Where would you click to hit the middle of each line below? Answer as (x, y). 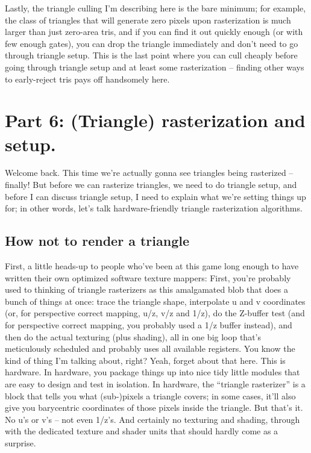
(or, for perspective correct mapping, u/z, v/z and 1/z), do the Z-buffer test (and (155, 313)
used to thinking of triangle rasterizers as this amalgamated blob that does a (147, 289)
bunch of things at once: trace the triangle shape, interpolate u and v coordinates (155, 301)
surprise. (20, 442)
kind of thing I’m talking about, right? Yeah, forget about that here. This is (145, 360)
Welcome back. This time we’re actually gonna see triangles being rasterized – (149, 173)
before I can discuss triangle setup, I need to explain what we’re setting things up (155, 196)
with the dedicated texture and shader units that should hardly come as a (142, 431)
